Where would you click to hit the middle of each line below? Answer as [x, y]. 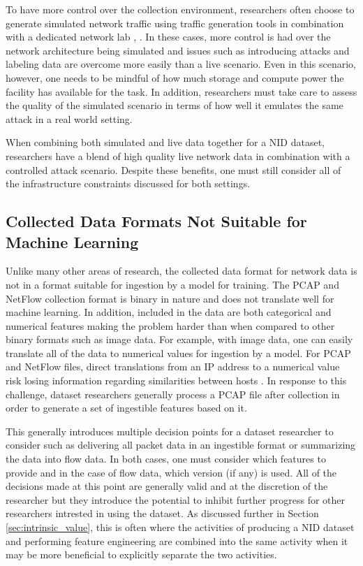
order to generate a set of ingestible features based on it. [126, 408]
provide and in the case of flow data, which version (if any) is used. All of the [171, 472]
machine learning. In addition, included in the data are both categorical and [169, 312]
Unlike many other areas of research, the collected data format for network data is [181, 271]
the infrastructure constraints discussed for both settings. [128, 183]
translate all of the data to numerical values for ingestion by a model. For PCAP [178, 353]
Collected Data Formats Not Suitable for [156, 221]
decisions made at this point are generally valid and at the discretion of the [167, 486]
